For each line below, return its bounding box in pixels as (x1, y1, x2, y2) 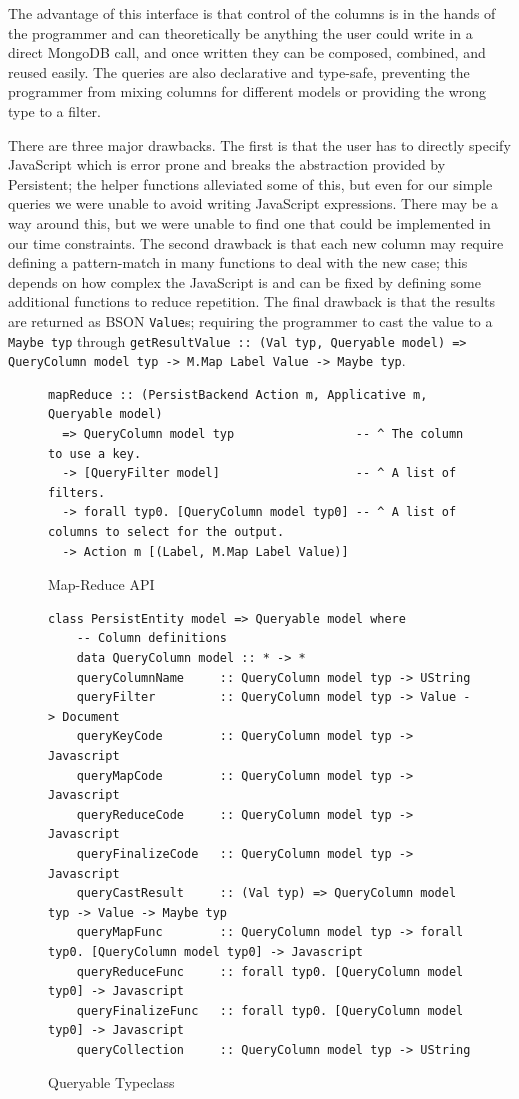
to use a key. (48, 446, 142, 461)
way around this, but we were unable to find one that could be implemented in (8, 212, 491, 233)
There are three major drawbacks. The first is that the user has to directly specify (8, 134, 511, 155)
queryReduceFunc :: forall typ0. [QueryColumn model (76, 964, 464, 979)
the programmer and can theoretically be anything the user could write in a (8, 22, 473, 43)
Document (62, 709, 120, 724)
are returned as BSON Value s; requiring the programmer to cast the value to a (8, 310, 493, 331)
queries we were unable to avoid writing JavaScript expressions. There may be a (8, 193, 498, 214)
